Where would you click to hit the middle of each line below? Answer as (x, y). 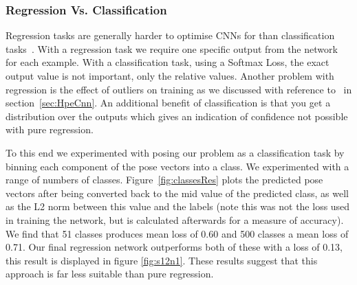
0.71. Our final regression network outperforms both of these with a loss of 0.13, (174, 247)
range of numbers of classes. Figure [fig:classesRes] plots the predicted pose (164, 180)
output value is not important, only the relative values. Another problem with (170, 76)
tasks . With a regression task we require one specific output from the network (172, 48)
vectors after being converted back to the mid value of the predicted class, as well (177, 193)
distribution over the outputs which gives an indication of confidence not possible (177, 116)
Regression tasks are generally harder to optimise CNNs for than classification (170, 35)
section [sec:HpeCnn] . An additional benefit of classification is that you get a (168, 103)
